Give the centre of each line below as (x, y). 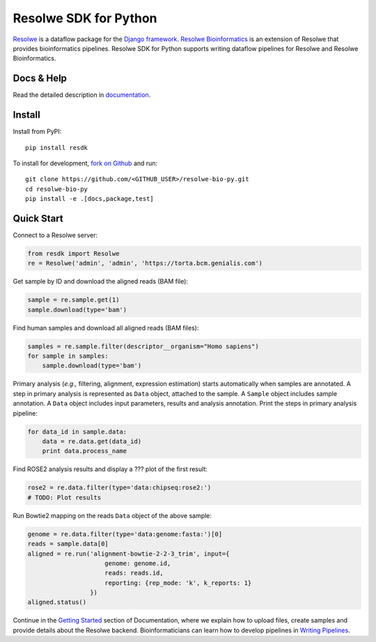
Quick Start (38, 219)
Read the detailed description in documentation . (82, 95)
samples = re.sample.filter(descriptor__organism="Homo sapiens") (143, 346)
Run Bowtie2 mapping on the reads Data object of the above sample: (112, 515)
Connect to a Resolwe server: (55, 235)
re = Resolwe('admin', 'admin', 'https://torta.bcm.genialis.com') (145, 263)
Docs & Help (40, 78)
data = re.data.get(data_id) (92, 442)
